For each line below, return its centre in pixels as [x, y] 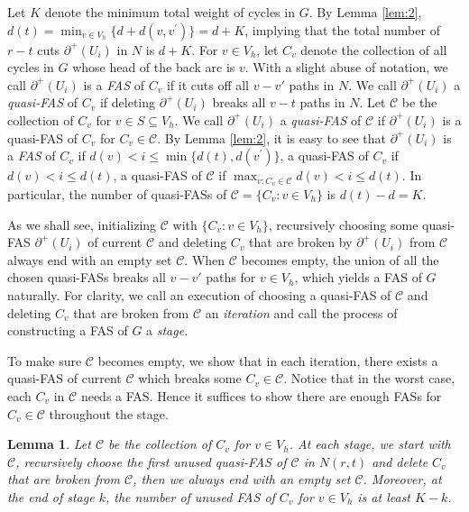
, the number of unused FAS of [190, 496]
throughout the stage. [109, 413]
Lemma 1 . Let [49, 444]
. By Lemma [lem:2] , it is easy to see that [271, 137]
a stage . [167, 330]
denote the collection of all [374, 49]
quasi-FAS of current [64, 378]
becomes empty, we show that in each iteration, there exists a [268, 360]
